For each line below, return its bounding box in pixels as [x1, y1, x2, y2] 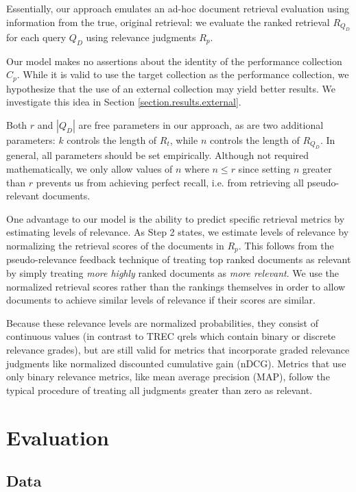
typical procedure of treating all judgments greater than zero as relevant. [6, 382, 313, 397]
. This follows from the [238, 238, 334, 252]
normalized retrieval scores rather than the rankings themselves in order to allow [6, 279, 346, 293]
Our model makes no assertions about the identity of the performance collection [6, 53, 342, 68]
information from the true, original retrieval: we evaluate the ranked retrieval [6, 14, 330, 29]
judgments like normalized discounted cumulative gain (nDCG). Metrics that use [6, 356, 346, 370]
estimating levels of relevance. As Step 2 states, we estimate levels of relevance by [6, 225, 349, 239]
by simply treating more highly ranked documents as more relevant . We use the [6, 266, 340, 280]
